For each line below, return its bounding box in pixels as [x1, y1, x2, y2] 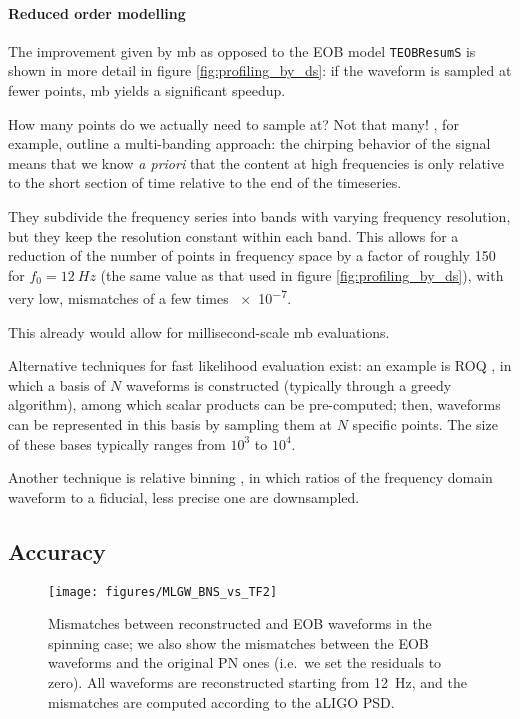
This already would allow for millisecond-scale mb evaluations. [8, 321, 390, 342]
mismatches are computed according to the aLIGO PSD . [48, 691, 395, 712]
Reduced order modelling [8, 2, 186, 23]
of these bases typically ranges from [8, 433, 226, 454]
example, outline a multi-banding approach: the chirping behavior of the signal [8, 133, 491, 154]
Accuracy [8, 535, 106, 566]
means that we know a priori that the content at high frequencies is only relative [8, 152, 504, 173]
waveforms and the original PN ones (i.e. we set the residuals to [48, 652, 442, 673]
